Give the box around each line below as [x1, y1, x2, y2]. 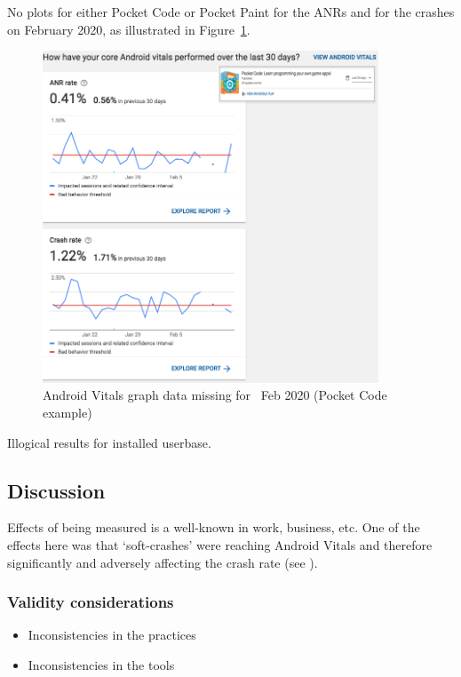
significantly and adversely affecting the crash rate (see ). [7, 553, 318, 571]
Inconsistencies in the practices [28, 625, 196, 644]
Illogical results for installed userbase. [7, 433, 211, 451]
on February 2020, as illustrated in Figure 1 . [7, 20, 250, 38]
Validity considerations [7, 591, 174, 613]
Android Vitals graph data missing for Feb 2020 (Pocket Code [43, 386, 387, 404]
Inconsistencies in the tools [28, 655, 175, 673]
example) [43, 402, 92, 421]
